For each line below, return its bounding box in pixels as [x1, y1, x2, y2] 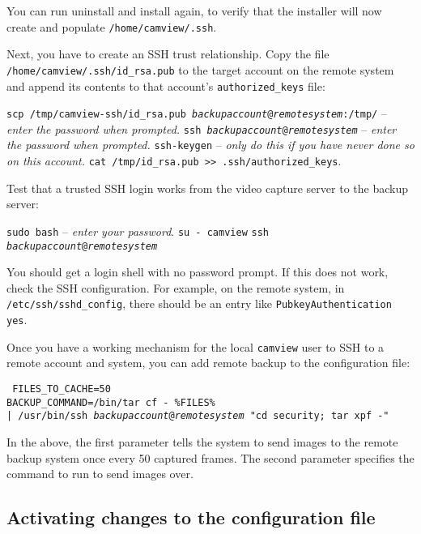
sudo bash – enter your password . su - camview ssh [6, 222, 269, 239]
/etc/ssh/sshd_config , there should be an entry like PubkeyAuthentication [6, 295, 392, 312]
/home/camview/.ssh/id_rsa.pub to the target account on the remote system [6, 61, 394, 78]
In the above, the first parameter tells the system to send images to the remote [6, 434, 398, 450]
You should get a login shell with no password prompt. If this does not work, [6, 263, 389, 280]
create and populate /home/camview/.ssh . [6, 18, 217, 35]
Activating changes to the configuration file [6, 505, 376, 530]
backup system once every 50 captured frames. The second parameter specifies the [6, 449, 415, 466]
